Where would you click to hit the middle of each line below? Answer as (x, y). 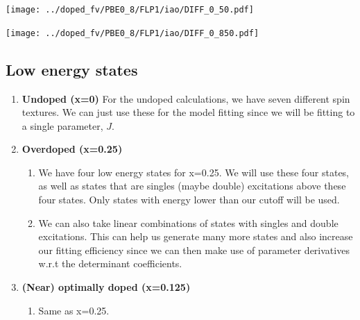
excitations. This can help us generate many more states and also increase (196, 236)
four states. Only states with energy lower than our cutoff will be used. (189, 200)
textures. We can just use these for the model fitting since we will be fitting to (188, 112)
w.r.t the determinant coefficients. (110, 263)
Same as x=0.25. (74, 310)
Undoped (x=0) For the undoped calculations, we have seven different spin (186, 98)
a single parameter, (62, 125)
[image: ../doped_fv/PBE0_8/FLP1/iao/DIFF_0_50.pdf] (130, 10)
